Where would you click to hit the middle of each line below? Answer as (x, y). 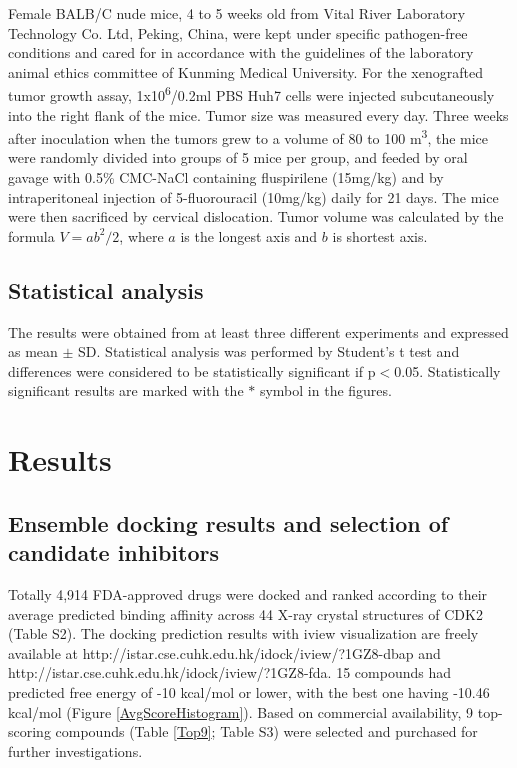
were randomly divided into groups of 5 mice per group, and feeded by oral (238, 157)
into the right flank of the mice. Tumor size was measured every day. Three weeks (258, 114)
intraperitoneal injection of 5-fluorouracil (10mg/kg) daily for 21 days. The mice (253, 196)
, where (141, 235)
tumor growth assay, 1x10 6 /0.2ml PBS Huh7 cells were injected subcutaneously (251, 94)
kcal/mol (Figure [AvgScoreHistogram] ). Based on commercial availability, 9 (241, 711)
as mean (33, 351)
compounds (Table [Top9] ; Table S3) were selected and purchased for (266, 731)
